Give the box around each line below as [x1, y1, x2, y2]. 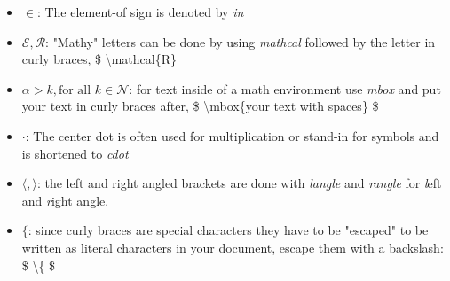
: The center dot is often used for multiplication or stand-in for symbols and [25, 126, 439, 144]
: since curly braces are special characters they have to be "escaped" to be [28, 221, 429, 239]
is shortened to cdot [21, 144, 129, 162]
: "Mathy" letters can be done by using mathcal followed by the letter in [45, 32, 436, 51]
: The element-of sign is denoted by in [36, 3, 244, 20]
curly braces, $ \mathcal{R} [21, 50, 177, 68]
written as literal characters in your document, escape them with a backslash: [21, 238, 444, 256]
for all [58, 83, 91, 97]
